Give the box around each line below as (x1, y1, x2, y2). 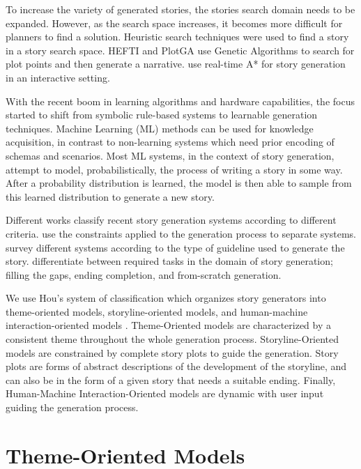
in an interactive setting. (6, 70, 110, 84)
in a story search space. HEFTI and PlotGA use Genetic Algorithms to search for (6, 43, 355, 57)
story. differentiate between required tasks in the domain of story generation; (6, 254, 333, 268)
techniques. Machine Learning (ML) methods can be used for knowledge (6, 121, 314, 135)
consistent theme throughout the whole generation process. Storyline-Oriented (6, 332, 339, 346)
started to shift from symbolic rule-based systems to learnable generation (6, 107, 318, 122)
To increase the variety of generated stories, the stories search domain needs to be (6, 2, 355, 16)
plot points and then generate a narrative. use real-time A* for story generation (6, 56, 346, 71)
